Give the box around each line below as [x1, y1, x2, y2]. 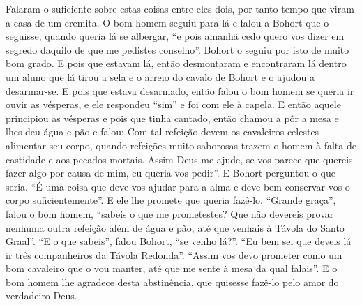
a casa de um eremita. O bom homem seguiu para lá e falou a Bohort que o [6, 15, 329, 29]
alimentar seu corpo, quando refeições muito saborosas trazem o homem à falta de [6, 137, 356, 152]
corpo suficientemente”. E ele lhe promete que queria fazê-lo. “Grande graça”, [6, 193, 336, 207]
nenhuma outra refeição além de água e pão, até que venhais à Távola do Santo [6, 220, 345, 235]
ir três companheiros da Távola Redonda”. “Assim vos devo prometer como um [6, 247, 342, 262]
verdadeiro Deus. [6, 288, 77, 303]
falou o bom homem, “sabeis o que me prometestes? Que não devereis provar [6, 206, 334, 221]
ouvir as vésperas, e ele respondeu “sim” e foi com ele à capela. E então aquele [6, 97, 341, 112]
